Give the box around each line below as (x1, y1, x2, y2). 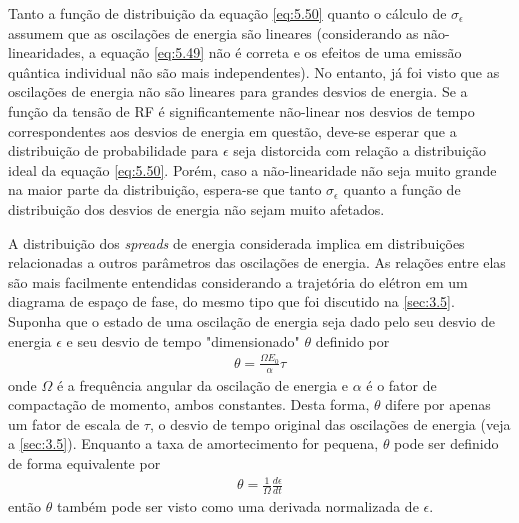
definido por (315, 330, 390, 351)
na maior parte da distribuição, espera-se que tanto (8, 179, 322, 200)
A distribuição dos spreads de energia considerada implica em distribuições (8, 232, 465, 253)
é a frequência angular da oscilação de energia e (56, 374, 348, 395)
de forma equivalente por (8, 453, 161, 474)
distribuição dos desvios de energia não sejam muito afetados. (8, 198, 385, 219)
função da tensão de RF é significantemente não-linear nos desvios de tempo (8, 100, 475, 121)
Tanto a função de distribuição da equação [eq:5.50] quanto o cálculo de (8, 3, 447, 23)
